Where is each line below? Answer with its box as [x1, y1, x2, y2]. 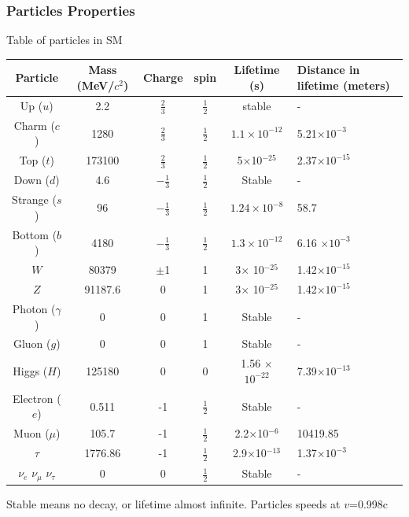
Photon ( [12, 300, 56, 316]
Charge [143, 69, 183, 86]
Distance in [297, 61, 360, 78]
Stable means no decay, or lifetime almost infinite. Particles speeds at [6, 496, 341, 512]
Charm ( [13, 116, 55, 133]
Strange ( [12, 191, 57, 208]
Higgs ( [13, 363, 48, 379]
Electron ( [12, 390, 61, 406]
